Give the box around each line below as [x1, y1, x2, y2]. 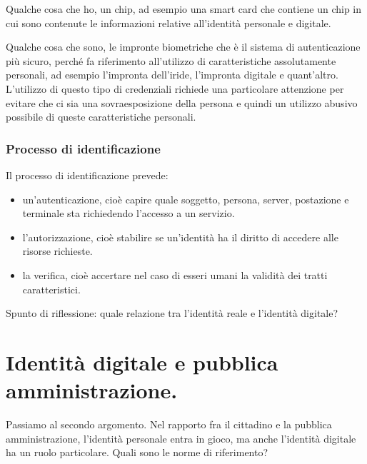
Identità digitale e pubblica [6, 347, 278, 376]
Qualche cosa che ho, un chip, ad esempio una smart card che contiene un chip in [6, 1, 362, 16]
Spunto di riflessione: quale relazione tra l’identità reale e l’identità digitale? [6, 306, 338, 321]
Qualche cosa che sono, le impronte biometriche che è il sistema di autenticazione [6, 39, 361, 54]
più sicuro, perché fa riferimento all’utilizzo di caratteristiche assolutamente [6, 53, 336, 68]
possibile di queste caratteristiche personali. [6, 109, 196, 124]
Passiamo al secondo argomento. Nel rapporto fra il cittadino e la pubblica [6, 417, 332, 432]
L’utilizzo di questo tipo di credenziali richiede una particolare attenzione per [6, 81, 344, 96]
